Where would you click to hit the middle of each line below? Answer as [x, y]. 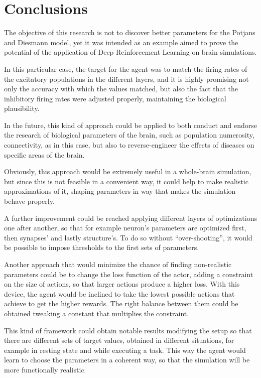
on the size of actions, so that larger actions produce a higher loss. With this [122, 284]
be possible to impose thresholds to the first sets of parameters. [102, 247]
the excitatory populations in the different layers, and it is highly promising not [126, 79]
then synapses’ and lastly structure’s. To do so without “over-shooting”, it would [128, 237]
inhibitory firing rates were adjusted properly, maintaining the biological [115, 98]
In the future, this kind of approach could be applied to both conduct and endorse [130, 125]
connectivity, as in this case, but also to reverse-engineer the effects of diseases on [129, 145]
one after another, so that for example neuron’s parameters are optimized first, [125, 228]
